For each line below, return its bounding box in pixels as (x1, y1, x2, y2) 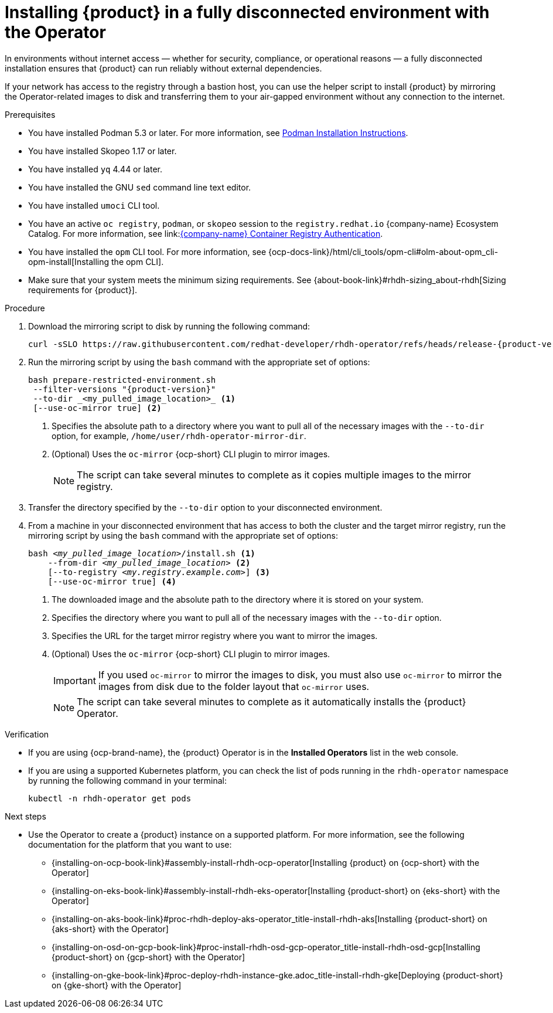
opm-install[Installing (28, 256, 110, 267)
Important (53, 674, 96, 686)
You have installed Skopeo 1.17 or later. (28, 145, 177, 156)
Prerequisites (5, 109, 56, 120)
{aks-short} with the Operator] (52, 923, 169, 934)
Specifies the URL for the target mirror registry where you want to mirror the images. (52, 630, 378, 641)
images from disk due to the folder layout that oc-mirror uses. (98, 680, 370, 692)
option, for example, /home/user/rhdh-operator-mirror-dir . (52, 430, 306, 441)
